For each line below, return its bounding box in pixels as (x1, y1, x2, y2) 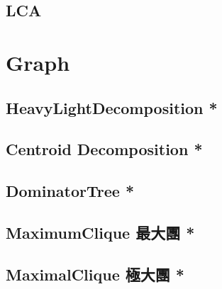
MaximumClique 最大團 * (6, 221, 195, 243)
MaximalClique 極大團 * (6, 263, 184, 285)
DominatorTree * (6, 180, 134, 202)
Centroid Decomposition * (6, 138, 203, 160)
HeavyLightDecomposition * (6, 96, 218, 118)
